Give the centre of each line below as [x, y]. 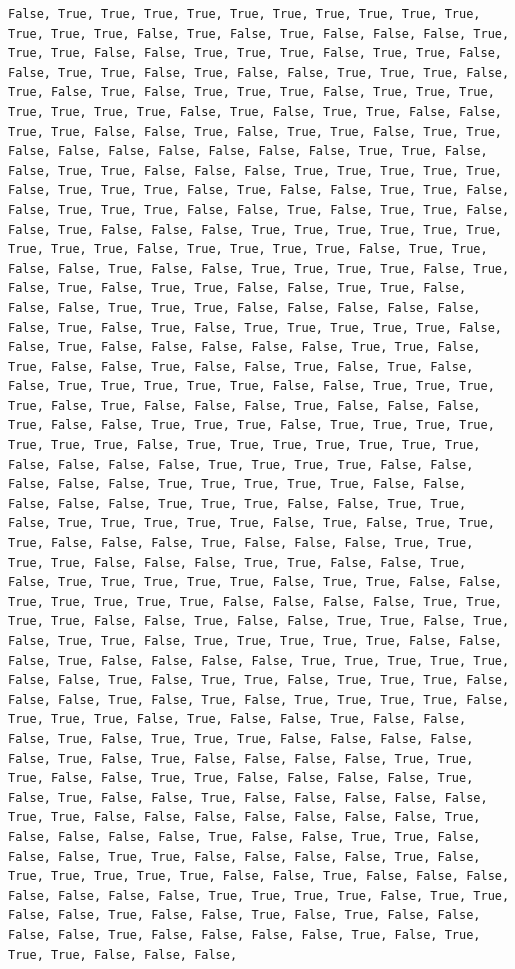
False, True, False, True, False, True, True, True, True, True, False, [255, 327]
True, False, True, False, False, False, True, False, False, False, [244, 405]
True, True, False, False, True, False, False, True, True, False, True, [259, 621]
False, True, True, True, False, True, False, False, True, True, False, [259, 190]
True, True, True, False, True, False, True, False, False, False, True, [259, 33]
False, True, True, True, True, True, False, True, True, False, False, [255, 582]
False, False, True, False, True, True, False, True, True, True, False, [259, 680]
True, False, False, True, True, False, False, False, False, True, [241, 778]
